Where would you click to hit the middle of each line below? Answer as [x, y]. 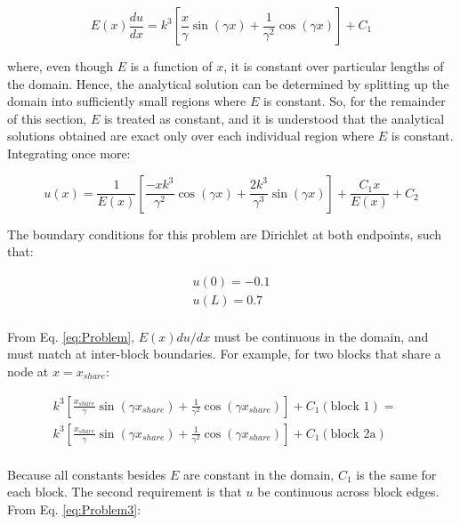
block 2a [353, 434]
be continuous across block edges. [348, 492]
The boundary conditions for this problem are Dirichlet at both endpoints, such [225, 234]
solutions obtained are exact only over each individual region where [191, 136]
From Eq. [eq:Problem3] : [74, 509]
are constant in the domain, [258, 474]
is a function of [171, 66]
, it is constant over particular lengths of [334, 66]
